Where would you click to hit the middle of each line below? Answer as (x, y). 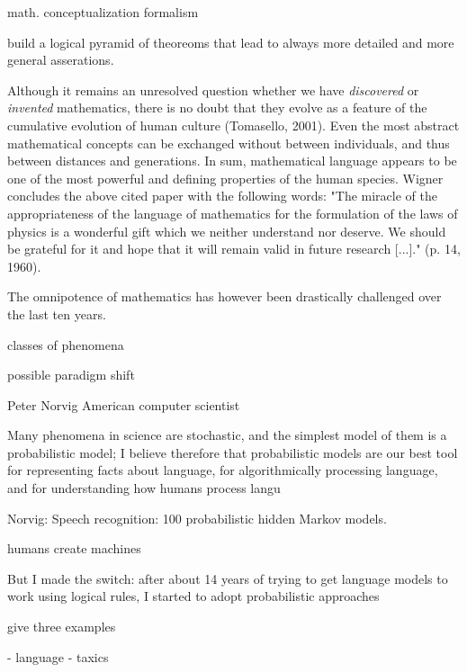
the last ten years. (57, 314)
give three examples (62, 627)
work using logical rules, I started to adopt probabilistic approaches (193, 596)
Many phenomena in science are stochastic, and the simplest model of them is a (227, 435)
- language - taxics (58, 656)
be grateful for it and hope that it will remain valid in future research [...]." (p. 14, (234, 249)
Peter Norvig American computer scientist (124, 404)
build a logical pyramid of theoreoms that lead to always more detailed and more (231, 42)
